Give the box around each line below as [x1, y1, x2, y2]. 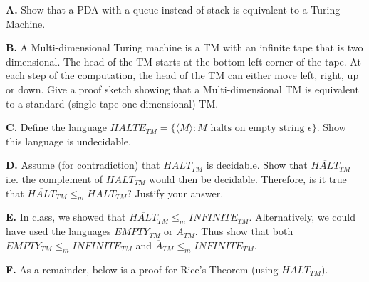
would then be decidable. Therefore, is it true [149, 171, 347, 186]
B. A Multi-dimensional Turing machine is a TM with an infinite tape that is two [6, 40, 363, 55]
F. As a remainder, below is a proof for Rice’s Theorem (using [6, 261, 279, 276]
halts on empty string [210, 123, 305, 134]
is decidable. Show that [206, 157, 308, 172]
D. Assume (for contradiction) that [6, 157, 160, 172]
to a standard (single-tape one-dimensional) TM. [6, 95, 219, 110]
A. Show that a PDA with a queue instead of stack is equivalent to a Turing [6, 2, 341, 16]
